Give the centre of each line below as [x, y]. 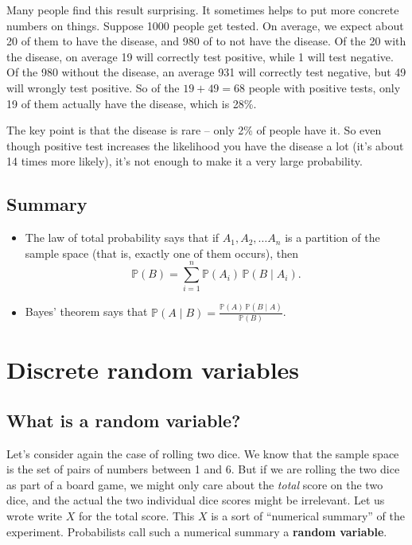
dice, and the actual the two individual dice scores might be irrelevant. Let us [196, 500]
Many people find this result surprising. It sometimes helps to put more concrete [203, 10]
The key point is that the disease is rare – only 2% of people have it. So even [194, 130]
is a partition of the [332, 237]
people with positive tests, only [325, 87]
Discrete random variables [153, 370]
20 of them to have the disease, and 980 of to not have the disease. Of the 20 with [206, 41]
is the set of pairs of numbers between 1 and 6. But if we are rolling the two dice [203, 469]
